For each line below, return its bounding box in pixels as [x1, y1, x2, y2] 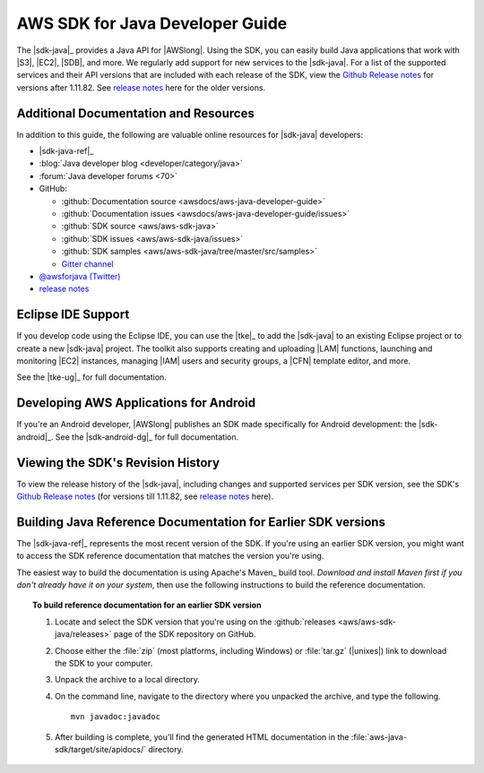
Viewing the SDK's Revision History [16, 455, 220, 470]
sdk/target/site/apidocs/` [55, 743, 147, 754]
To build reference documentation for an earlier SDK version [32, 600, 262, 611]
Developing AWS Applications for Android [16, 395, 255, 411]
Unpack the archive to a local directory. [55, 674, 201, 685]
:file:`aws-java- [350, 731, 408, 743]
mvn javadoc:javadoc [70, 712, 161, 722]
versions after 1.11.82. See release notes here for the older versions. [16, 82, 266, 93]
